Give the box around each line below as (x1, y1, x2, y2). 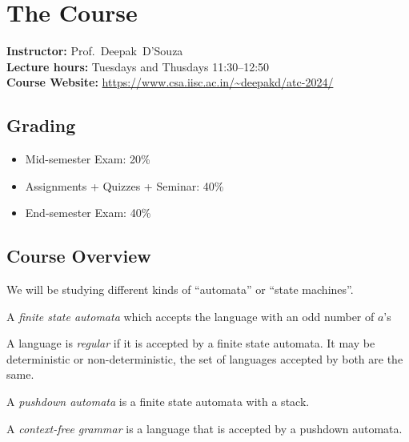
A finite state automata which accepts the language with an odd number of (6, 307, 375, 324)
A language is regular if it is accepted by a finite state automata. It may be (6, 335, 375, 352)
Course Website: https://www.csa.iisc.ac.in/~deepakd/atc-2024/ (6, 74, 334, 90)
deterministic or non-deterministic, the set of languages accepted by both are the (6, 350, 403, 367)
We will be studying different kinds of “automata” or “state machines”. (6, 281, 354, 298)
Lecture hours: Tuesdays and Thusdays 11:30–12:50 (6, 58, 270, 74)
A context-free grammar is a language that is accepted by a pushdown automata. (6, 420, 403, 436)
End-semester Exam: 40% (25, 204, 151, 221)
